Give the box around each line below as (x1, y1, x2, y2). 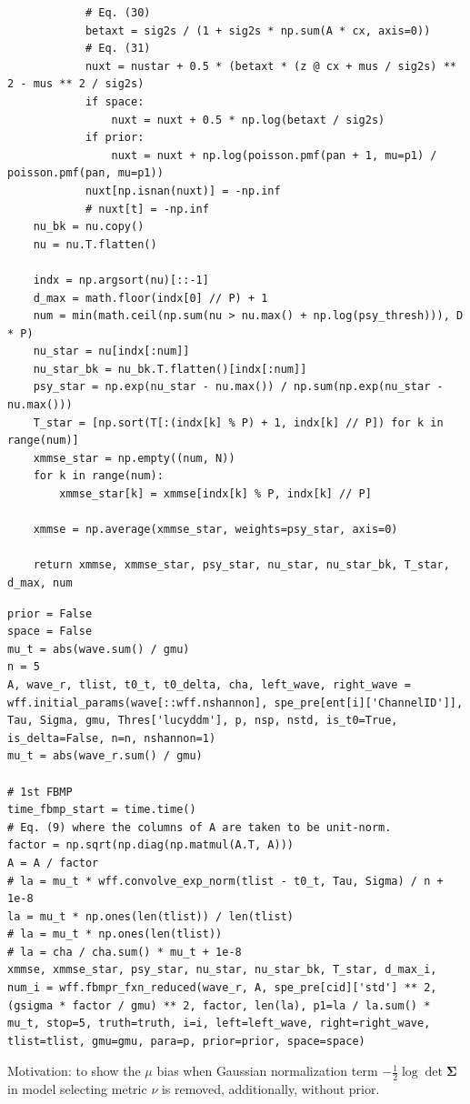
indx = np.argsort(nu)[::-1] (33, 273, 209, 286)
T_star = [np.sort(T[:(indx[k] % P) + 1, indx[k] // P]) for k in (33, 416, 444, 429)
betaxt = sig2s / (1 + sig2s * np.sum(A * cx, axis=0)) (85, 24, 431, 37)
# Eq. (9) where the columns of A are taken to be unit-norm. (7, 820, 392, 834)
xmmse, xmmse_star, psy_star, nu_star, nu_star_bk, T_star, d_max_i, (7, 963, 437, 977)
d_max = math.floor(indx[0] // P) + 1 (33, 291, 268, 305)
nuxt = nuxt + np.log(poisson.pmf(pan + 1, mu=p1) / (111, 148, 437, 162)
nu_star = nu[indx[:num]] (33, 345, 190, 358)
